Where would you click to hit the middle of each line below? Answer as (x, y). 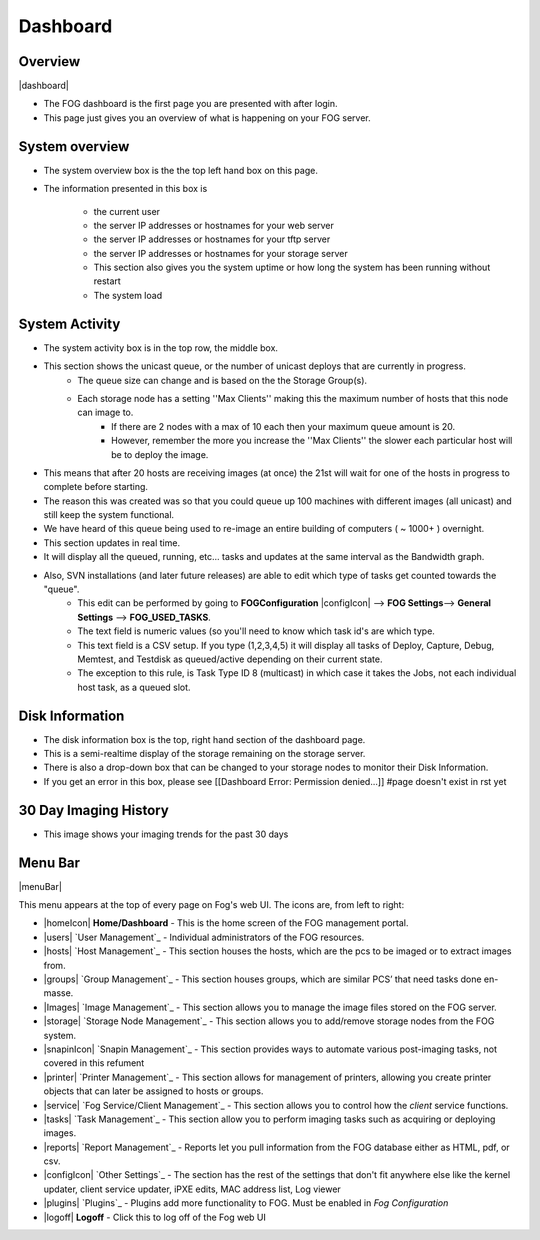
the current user (126, 211)
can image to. (105, 412)
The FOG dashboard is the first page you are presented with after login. (191, 104)
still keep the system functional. (109, 515)
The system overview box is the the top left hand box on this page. (181, 170)
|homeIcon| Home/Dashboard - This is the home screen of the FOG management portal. (226, 923)
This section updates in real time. (111, 542)
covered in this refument (94, 1063)
